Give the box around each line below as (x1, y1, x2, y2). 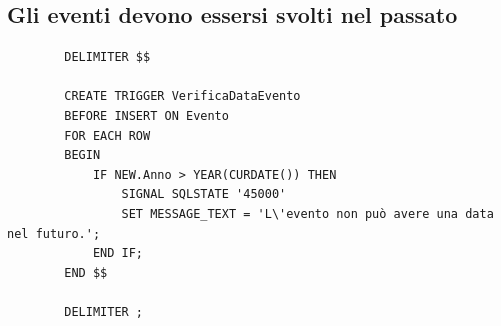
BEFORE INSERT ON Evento (64, 108, 229, 123)
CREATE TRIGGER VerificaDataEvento (64, 89, 301, 104)
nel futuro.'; (7, 226, 101, 241)
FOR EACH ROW (64, 128, 151, 143)
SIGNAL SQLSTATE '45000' (121, 187, 287, 202)
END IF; (92, 246, 144, 261)
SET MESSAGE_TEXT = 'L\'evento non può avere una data (121, 206, 494, 221)
